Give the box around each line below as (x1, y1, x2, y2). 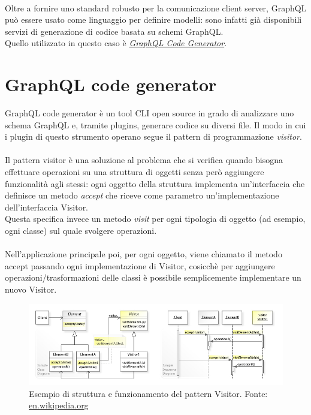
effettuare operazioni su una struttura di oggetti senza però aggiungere (5, 166, 264, 178)
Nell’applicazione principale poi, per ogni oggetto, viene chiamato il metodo (5, 248, 282, 260)
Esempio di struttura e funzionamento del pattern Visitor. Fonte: (29, 387, 268, 399)
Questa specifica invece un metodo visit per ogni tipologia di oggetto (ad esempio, (5, 212, 306, 225)
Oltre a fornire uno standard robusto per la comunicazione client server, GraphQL (5, 1, 307, 14)
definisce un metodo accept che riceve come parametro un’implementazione (5, 189, 279, 202)
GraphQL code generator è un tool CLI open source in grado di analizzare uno (5, 107, 294, 119)
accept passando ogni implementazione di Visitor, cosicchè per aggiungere (5, 259, 275, 272)
